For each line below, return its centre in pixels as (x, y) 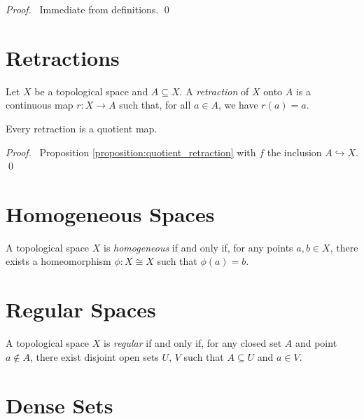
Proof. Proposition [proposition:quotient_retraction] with (131, 152)
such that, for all (155, 105)
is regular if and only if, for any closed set (192, 343)
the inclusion (294, 152)
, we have (238, 105)
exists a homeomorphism (58, 261)
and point (316, 343)
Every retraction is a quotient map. (82, 128)
